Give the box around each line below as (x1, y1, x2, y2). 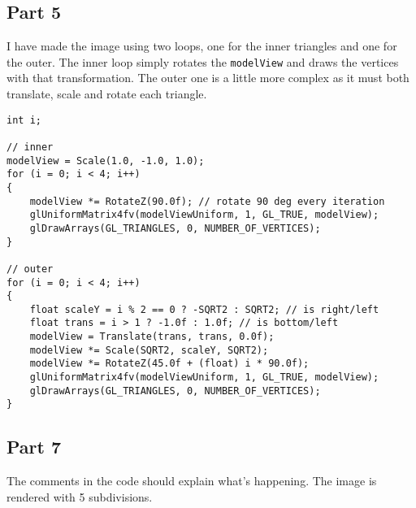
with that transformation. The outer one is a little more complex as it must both (6, 69, 409, 86)
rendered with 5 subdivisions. (6, 488, 153, 505)
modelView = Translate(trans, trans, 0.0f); (29, 331, 275, 343)
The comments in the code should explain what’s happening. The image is (6, 472, 377, 489)
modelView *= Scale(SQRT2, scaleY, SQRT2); (29, 344, 269, 356)
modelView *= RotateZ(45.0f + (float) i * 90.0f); (29, 358, 310, 370)
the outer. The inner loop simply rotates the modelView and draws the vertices (6, 53, 399, 70)
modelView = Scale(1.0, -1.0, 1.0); (6, 154, 205, 167)
